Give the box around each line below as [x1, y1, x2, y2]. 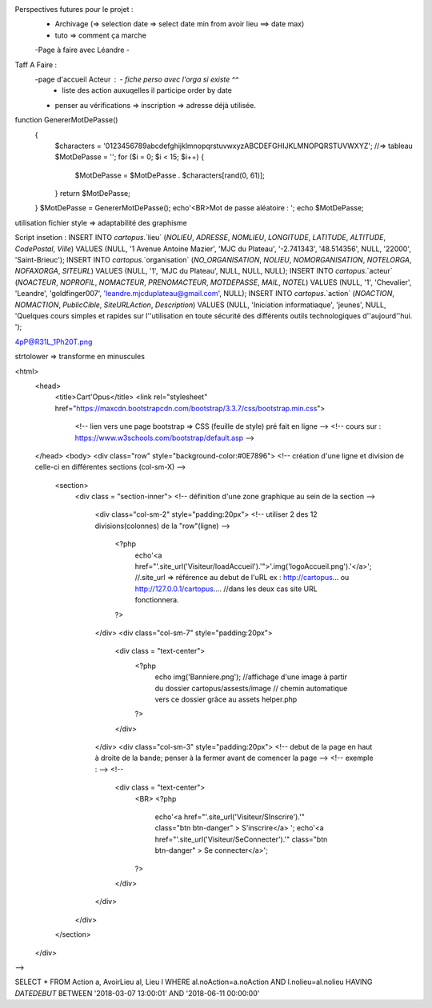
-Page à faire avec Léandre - [34, 45, 130, 55]
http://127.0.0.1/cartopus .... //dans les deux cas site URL [134, 584, 318, 594]
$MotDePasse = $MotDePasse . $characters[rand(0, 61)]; [74, 170, 266, 180]
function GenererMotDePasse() [14, 115, 118, 125]
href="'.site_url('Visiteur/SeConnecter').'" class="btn [154, 834, 328, 844]
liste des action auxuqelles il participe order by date [62, 86, 232, 95]
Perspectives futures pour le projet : [14, 5, 134, 14]
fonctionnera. [134, 595, 179, 605]
